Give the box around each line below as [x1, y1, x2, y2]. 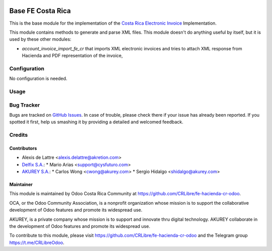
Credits [9, 131, 28, 138]
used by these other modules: [9, 36, 72, 42]
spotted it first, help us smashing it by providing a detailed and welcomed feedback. [9, 119, 183, 125]
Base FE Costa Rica [9, 7, 71, 15]
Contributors [9, 145, 37, 151]
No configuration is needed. [9, 75, 67, 81]
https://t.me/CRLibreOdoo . [9, 239, 65, 245]
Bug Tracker [9, 101, 40, 108]
